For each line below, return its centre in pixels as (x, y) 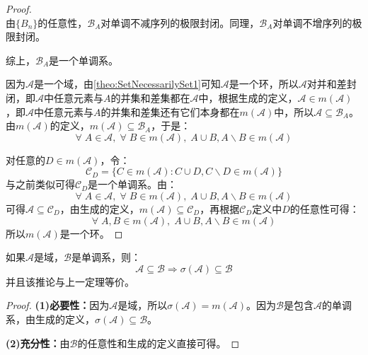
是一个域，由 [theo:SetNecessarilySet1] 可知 (127, 84)
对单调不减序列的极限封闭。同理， (180, 22)
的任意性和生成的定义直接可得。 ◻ (159, 343)
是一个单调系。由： (133, 184)
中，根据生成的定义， (248, 97)
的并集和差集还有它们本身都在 (170, 111)
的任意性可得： (324, 208)
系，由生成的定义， (50, 319)
